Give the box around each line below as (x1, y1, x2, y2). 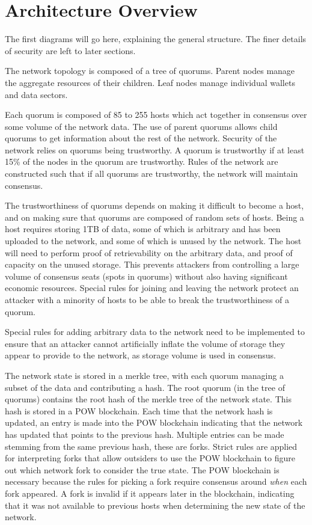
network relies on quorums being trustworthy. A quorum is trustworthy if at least (5, 143, 305, 156)
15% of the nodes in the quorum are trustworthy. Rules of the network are (5, 155, 278, 168)
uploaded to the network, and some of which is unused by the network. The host (5, 235, 302, 247)
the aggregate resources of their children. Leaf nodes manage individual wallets (5, 76, 295, 88)
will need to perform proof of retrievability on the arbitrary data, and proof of (5, 246, 293, 259)
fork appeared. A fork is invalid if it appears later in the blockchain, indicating (5, 487, 295, 499)
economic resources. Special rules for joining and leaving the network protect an (5, 281, 299, 294)
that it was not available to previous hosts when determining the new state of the (5, 499, 305, 511)
